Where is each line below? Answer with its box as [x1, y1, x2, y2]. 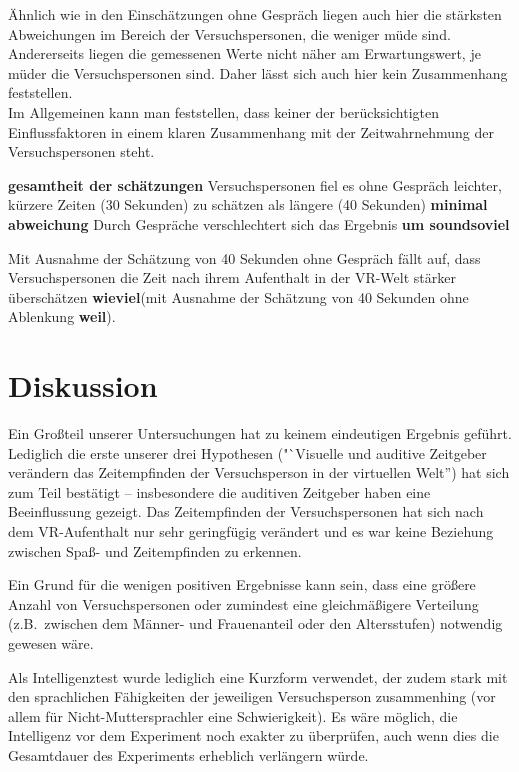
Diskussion [8, 365, 158, 406]
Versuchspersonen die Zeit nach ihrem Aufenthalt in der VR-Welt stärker [8, 267, 456, 288]
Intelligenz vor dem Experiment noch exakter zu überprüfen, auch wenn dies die [8, 725, 499, 746]
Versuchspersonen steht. [8, 141, 155, 162]
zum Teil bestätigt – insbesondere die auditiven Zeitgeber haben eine [8, 481, 431, 502]
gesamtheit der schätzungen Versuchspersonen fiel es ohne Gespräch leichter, [8, 174, 502, 195]
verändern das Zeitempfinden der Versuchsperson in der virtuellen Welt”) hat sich [8, 462, 510, 483]
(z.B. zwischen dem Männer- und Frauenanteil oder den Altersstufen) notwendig [8, 613, 503, 634]
